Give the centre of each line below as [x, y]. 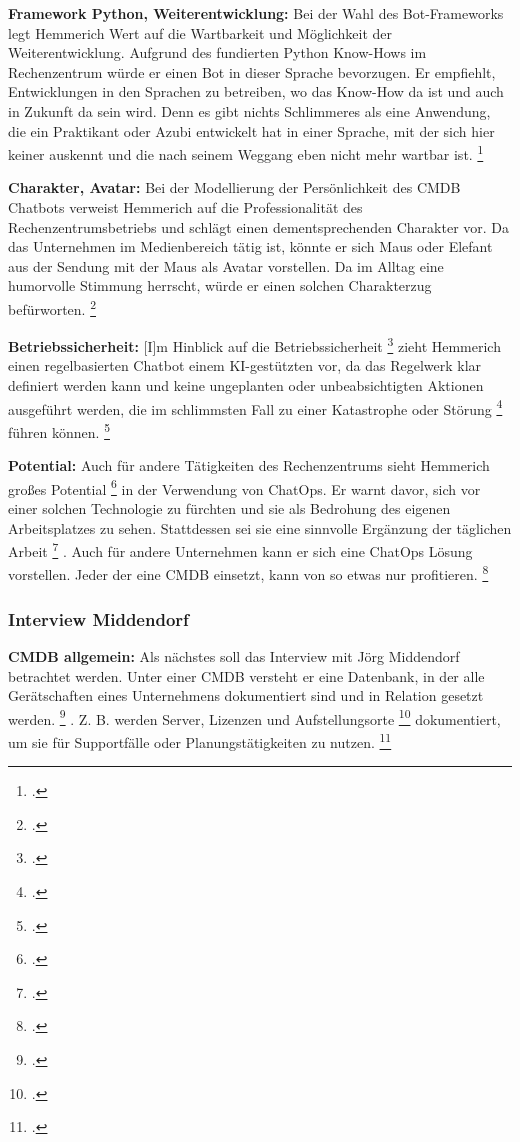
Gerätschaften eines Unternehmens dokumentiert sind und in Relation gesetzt [246, 695]
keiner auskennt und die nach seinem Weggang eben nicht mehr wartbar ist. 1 [246, 152]
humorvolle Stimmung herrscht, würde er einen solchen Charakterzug [220, 285]
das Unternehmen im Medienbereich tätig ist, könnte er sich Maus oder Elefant [250, 246]
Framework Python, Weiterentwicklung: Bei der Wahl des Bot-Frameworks [256, 13]
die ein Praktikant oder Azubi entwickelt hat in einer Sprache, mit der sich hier [251, 130]
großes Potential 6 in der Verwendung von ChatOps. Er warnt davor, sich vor [244, 487]
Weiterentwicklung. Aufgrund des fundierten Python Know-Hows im [217, 52]
